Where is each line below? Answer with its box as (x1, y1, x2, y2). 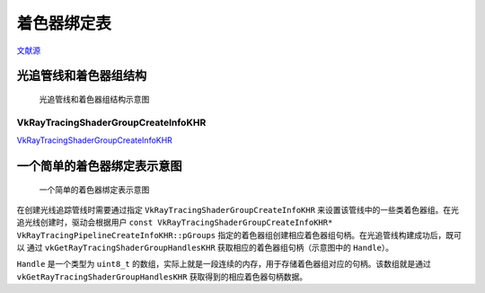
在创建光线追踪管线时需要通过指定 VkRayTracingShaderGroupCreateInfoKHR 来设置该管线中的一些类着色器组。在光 (16, 204, 460, 215)
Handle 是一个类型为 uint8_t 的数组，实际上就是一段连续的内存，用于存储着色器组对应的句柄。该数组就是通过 (16, 259, 431, 270)
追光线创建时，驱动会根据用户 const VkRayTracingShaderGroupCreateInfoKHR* (16, 217, 333, 228)
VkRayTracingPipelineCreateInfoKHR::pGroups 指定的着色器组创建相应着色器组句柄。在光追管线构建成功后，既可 (16, 229, 462, 240)
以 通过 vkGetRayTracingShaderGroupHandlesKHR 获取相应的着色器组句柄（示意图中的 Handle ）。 (16, 243, 394, 253)
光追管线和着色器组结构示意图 (39, 93, 150, 104)
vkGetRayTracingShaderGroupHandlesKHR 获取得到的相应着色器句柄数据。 (16, 271, 308, 282)
